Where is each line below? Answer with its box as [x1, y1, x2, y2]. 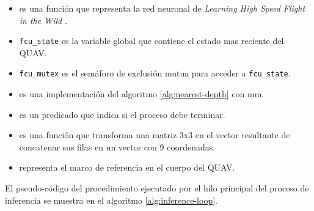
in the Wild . [19, 13, 67, 26]
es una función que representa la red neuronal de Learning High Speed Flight [19, 2, 305, 14]
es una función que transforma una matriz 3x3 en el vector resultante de [19, 128, 290, 141]
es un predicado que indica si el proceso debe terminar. [19, 108, 225, 120]
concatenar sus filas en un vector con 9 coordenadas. [19, 140, 216, 153]
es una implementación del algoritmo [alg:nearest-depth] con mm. [19, 87, 265, 100]
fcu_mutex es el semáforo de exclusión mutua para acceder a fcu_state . [19, 67, 291, 80]
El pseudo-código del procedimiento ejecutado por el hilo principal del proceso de [5, 182, 309, 194]
